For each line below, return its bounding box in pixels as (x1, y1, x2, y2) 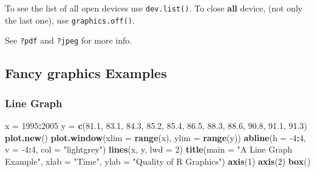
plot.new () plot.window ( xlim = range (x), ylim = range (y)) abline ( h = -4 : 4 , (5, 131, 307, 144)
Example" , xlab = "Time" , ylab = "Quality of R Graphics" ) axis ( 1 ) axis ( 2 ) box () (5, 154, 311, 167)
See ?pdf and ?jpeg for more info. (5, 34, 132, 47)
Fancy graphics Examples (5, 64, 167, 82)
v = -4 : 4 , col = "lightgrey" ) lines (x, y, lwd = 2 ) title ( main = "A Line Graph (5, 143, 293, 156)
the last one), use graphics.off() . (5, 13, 135, 26)
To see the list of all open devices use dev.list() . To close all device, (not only (5, 2, 303, 14)
